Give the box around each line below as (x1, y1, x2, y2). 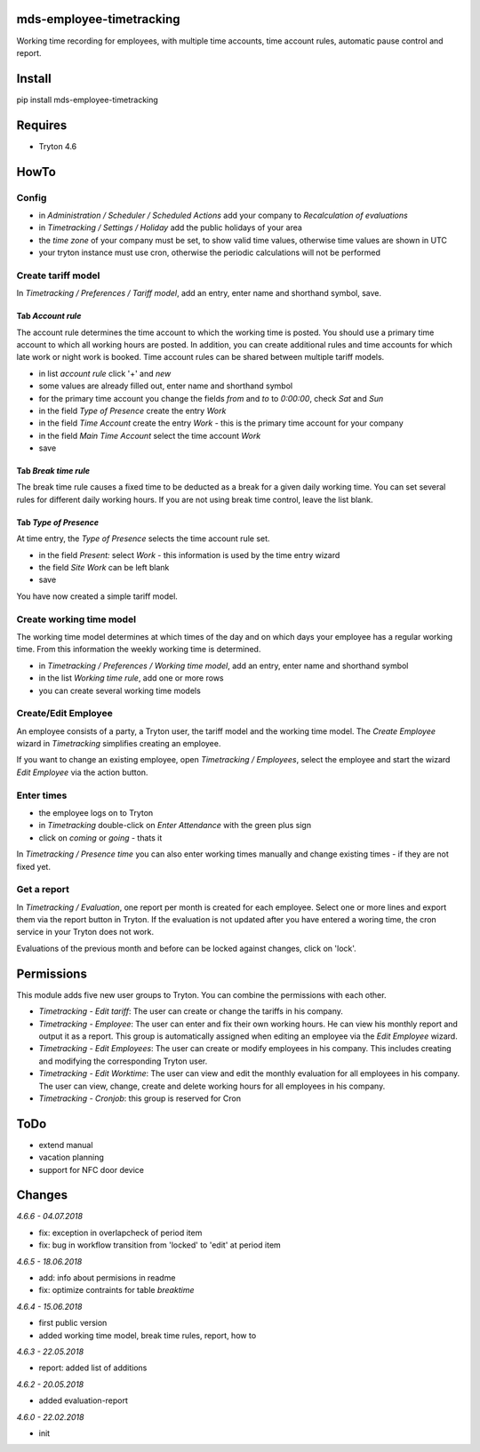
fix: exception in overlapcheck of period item (38, 1227, 203, 1238)
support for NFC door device (38, 1164, 145, 1175)
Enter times (16, 789, 68, 802)
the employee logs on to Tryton (38, 807, 154, 818)
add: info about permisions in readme (38, 1272, 176, 1283)
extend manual (38, 1139, 93, 1150)
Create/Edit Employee (16, 707, 113, 720)
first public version (38, 1318, 108, 1328)
